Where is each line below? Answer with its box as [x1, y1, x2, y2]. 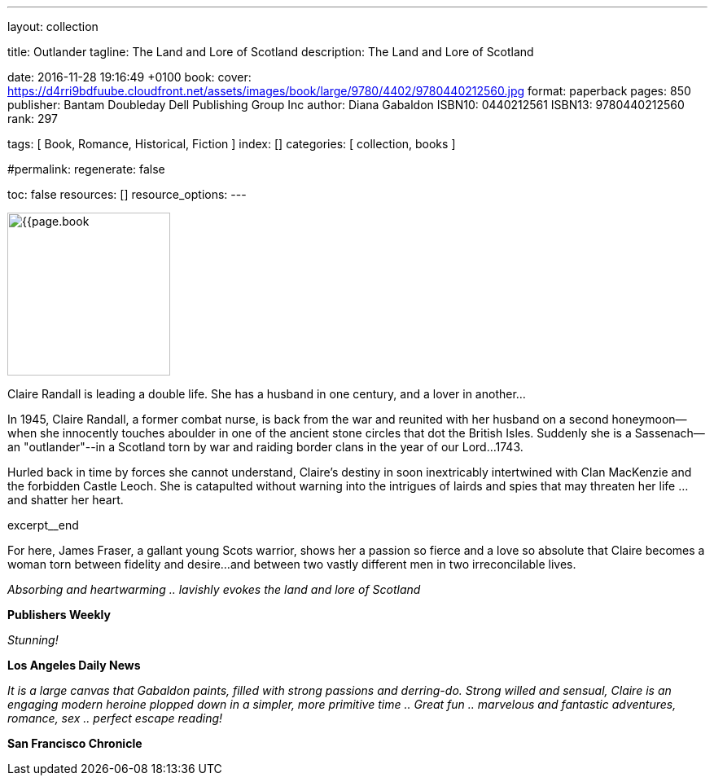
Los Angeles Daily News [7, 658, 141, 672]
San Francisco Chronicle [7, 736, 142, 750]
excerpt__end [7, 518, 79, 532]
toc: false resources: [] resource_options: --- [7, 187, 247, 201]
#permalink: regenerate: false [7, 162, 165, 176]
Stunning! [7, 633, 59, 647]
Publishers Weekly [7, 608, 111, 622]
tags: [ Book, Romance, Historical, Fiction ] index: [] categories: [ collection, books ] [7, 137, 456, 151]
